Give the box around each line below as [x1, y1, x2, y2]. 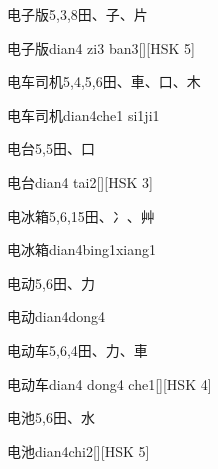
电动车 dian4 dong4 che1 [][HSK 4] [7, 373, 212, 394]
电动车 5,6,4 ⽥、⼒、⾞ [7, 339, 148, 360]
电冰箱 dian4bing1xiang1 [7, 239, 156, 260]
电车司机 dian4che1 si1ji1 [7, 104, 160, 125]
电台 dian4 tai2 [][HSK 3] [7, 171, 153, 192]
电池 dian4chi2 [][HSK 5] [7, 440, 150, 461]
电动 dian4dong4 [7, 306, 106, 327]
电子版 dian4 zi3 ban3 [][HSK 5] [7, 37, 195, 58]
